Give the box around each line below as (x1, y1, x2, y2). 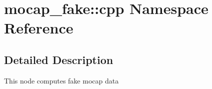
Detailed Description (4, 51, 113, 67)
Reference (4, 17, 73, 38)
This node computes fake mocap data (4, 75, 119, 85)
